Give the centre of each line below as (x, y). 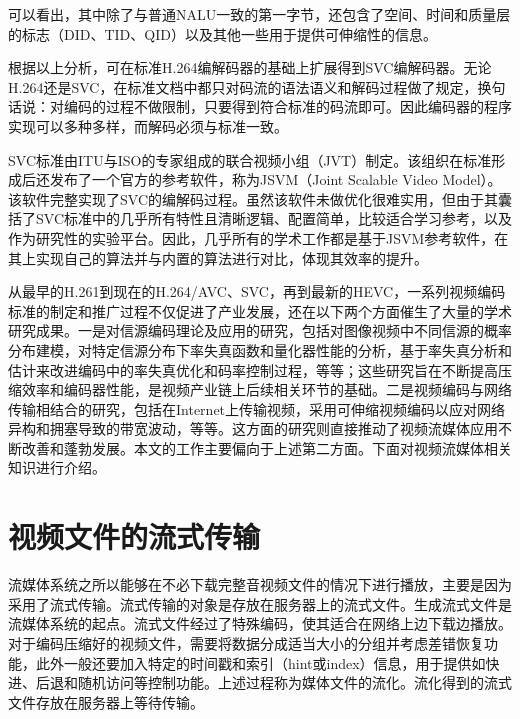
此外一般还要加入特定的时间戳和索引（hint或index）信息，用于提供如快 (267, 662)
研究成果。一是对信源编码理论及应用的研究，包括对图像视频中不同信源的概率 (260, 330)
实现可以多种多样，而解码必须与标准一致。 (148, 125)
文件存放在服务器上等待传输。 (106, 701)
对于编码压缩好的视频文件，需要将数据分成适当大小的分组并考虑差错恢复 (246, 642)
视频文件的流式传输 (134, 536)
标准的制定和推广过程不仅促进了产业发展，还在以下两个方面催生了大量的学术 (260, 310)
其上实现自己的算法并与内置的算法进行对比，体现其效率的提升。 (218, 257)
